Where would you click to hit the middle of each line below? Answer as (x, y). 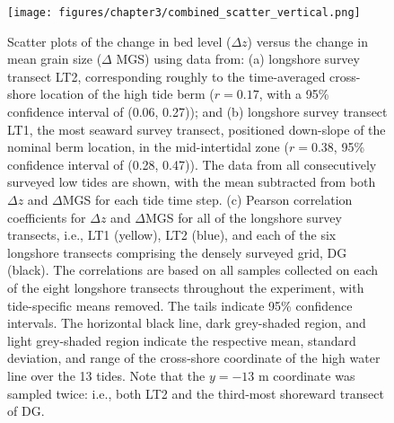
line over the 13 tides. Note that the (106, 375)
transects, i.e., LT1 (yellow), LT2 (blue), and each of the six (172, 235)
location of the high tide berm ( (127, 94)
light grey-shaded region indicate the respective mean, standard (182, 340)
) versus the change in (307, 41)
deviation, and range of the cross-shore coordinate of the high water (194, 358)
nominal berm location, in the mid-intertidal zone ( (148, 147)
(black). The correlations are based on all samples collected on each (193, 270)
